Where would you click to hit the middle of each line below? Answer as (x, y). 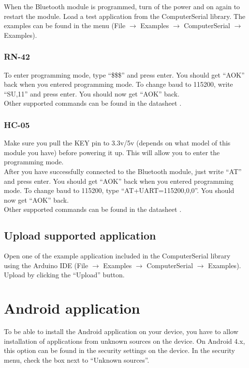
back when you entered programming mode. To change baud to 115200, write (118, 84)
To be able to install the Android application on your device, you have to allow (121, 331)
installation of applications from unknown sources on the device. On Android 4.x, (124, 341)
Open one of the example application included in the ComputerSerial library (117, 256)
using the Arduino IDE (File (46, 265)
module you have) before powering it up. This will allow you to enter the (112, 152)
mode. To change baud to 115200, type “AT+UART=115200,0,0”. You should (119, 190)
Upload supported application (80, 235)
